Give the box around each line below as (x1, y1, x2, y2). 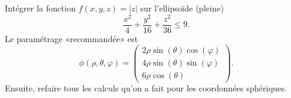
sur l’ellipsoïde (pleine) (140, 2, 224, 14)
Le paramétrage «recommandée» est (5, 32, 138, 44)
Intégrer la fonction (5, 2, 76, 14)
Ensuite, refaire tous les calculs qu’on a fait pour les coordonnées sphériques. (5, 82, 287, 94)
